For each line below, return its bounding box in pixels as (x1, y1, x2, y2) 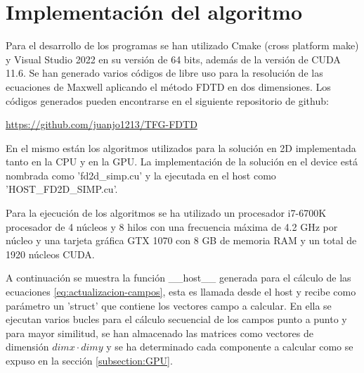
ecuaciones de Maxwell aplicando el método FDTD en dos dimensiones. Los (6, 79, 331, 94)
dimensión (6, 339, 49, 354)
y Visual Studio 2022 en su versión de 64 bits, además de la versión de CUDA (6, 51, 341, 66)
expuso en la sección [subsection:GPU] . (6, 353, 173, 367)
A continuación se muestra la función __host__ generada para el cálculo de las (6, 270, 351, 285)
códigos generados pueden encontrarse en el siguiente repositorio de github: (6, 93, 329, 108)
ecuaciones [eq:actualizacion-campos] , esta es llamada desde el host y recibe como (6, 284, 356, 299)
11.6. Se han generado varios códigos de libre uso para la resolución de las (6, 65, 323, 80)
